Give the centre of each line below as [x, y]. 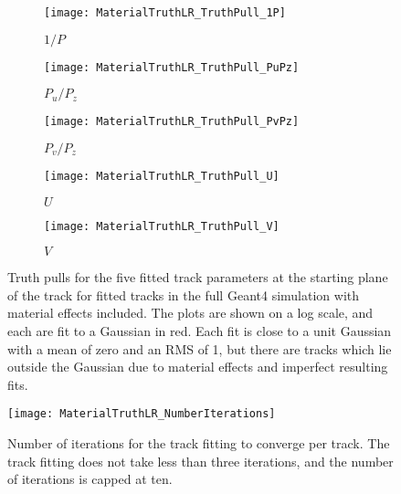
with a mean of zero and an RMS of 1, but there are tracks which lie [200, 348]
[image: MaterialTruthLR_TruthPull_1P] [165, 13]
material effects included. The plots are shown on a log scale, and [190, 313]
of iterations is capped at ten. [90, 479]
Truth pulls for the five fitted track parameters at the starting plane [198, 277]
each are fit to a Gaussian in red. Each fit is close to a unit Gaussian [200, 331]
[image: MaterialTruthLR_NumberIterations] [142, 414]
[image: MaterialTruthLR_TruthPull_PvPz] [172, 122]
